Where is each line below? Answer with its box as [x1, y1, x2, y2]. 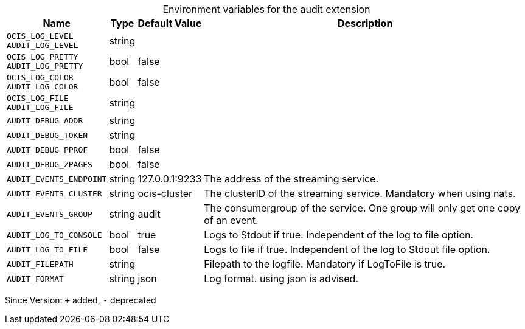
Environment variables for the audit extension [162, 3, 370, 15]
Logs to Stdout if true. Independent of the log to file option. [204, 229, 474, 241]
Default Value [137, 17, 202, 29]
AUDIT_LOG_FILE [7, 103, 74, 112]
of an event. [204, 214, 259, 226]
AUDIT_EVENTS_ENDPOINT [7, 174, 107, 184]
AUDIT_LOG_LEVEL [7, 41, 78, 50]
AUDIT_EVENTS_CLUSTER [7, 189, 102, 198]
